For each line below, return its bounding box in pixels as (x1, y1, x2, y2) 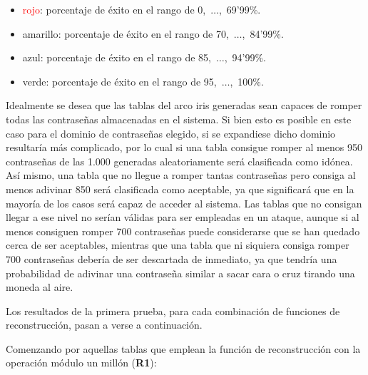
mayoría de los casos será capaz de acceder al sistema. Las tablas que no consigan (6, 195, 362, 210)
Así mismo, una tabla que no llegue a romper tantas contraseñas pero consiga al (6, 168, 356, 183)
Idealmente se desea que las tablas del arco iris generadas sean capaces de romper (6, 98, 362, 113)
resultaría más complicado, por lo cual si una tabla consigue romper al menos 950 (6, 140, 362, 155)
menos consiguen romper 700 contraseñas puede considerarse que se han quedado (6, 223, 360, 238)
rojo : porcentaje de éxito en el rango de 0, (22, 2, 206, 16)
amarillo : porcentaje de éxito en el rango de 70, (22, 26, 229, 41)
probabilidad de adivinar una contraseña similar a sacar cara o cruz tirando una (6, 265, 355, 280)
